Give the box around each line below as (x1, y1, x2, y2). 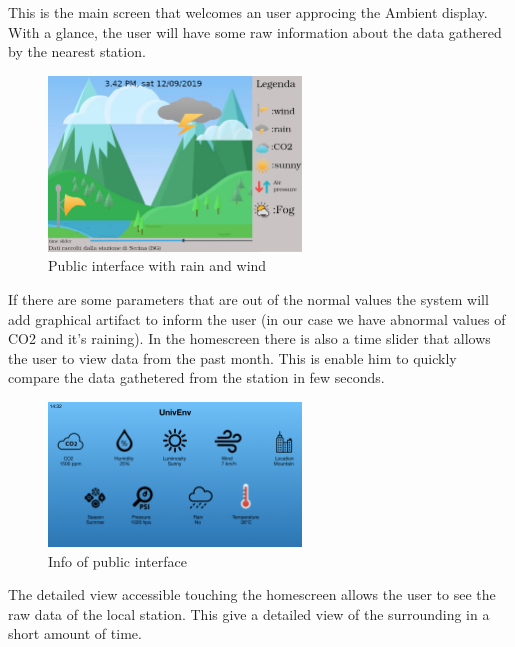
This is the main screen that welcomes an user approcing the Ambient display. (8, 2, 488, 22)
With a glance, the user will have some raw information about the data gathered (8, 21, 502, 42)
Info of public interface (48, 550, 187, 571)
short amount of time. (8, 623, 142, 644)
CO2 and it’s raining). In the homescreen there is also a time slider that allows (8, 328, 491, 349)
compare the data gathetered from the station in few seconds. (8, 367, 385, 388)
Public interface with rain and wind (48, 255, 267, 276)
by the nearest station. (8, 41, 146, 62)
